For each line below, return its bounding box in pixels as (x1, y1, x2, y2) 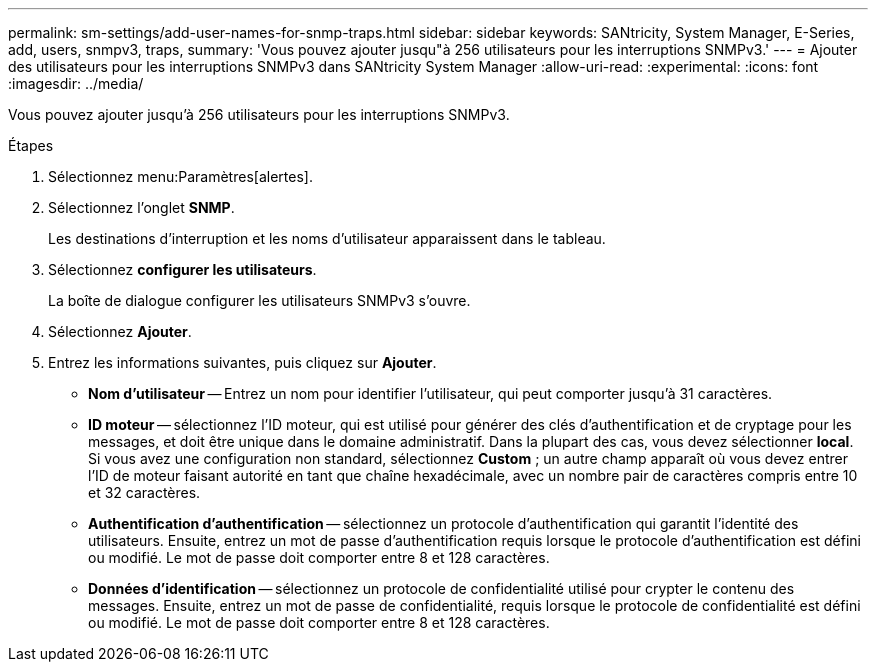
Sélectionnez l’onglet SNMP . (48, 199, 235, 216)
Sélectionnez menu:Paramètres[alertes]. (48, 168, 313, 185)
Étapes (8, 137, 54, 154)
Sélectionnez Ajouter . (48, 323, 192, 340)
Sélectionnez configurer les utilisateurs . (48, 261, 317, 278)
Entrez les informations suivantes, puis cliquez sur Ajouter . (48, 354, 437, 371)
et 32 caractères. (88, 484, 201, 501)
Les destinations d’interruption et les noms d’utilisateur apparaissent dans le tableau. (48, 230, 606, 247)
